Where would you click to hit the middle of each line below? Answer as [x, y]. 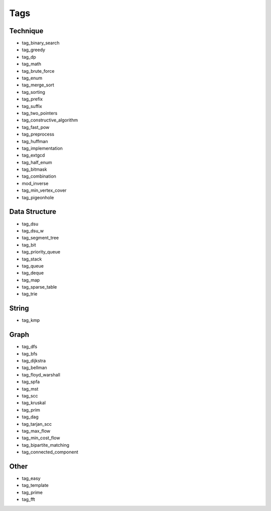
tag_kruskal [34, 403]
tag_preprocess [38, 134]
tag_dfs [30, 347]
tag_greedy [33, 50]
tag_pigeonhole [38, 197]
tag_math [31, 64]
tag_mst [30, 389]
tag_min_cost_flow [41, 438]
